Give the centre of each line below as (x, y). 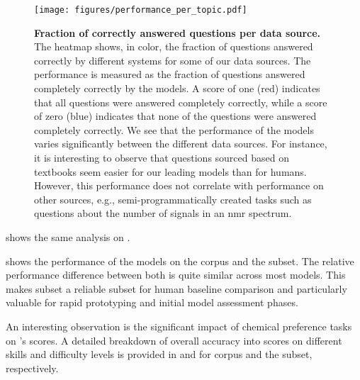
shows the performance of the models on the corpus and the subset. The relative (180, 261)
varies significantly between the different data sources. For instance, (181, 144)
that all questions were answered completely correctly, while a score (181, 102)
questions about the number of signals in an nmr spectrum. (163, 213)
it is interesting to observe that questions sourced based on (162, 157)
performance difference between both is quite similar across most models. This (176, 275)
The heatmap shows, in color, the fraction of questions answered (174, 46)
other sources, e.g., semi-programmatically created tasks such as (173, 199)
